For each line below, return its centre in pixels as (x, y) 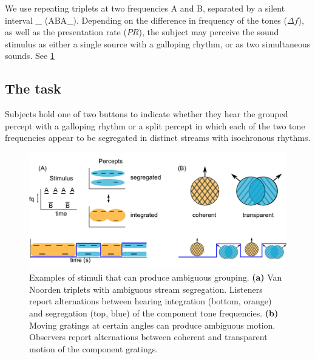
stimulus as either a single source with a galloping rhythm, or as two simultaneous (158, 43)
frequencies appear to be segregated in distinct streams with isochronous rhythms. (158, 138)
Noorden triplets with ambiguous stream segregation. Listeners (146, 289)
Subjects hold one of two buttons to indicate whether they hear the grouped (147, 114)
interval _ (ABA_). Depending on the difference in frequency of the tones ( (146, 20)
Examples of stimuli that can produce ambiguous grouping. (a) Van (156, 277)
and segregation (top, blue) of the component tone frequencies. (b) (154, 313)
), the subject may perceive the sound (209, 32)
